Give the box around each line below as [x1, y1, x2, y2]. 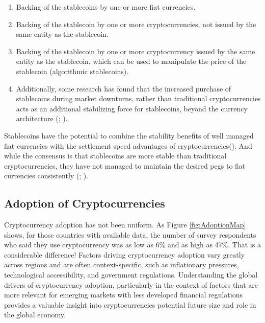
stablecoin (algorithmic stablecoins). [16, 65, 129, 76]
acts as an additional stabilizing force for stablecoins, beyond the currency [16, 103, 248, 113]
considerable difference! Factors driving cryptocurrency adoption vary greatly [4, 249, 245, 260]
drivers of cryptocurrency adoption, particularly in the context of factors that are [4, 279, 258, 290]
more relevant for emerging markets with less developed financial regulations [4, 289, 243, 300]
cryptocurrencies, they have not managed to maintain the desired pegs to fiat [4, 160, 246, 171]
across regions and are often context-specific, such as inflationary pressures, [4, 259, 239, 270]
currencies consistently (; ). [4, 170, 89, 181]
